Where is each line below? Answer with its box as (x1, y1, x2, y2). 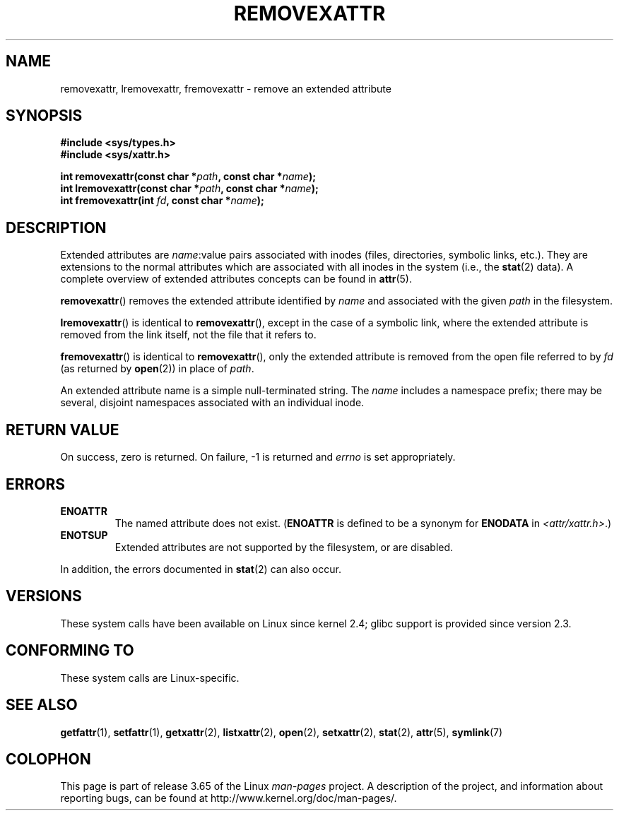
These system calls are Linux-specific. (60, 671, 240, 684)
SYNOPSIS (6, 107, 83, 125)
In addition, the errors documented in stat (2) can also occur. (60, 562, 341, 575)
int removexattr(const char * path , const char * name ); (60, 170, 316, 183)
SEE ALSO (6, 696, 78, 714)
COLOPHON (6, 750, 91, 768)
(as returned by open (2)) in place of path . (60, 362, 254, 375)
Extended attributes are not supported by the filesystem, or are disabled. (114, 540, 454, 553)
